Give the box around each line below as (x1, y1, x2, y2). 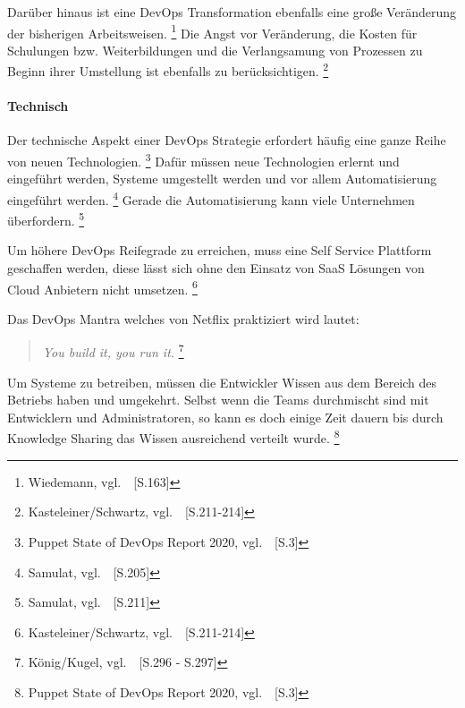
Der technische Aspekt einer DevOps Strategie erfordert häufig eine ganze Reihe (7, 131, 446, 149)
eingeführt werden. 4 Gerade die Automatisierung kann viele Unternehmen (7, 187, 415, 209)
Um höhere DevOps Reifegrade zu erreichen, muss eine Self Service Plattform (7, 241, 432, 260)
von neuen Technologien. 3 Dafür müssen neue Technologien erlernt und (7, 149, 400, 170)
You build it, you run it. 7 (42, 340, 184, 362)
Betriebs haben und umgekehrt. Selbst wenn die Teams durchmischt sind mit (7, 390, 429, 409)
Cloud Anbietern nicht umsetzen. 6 (7, 277, 198, 298)
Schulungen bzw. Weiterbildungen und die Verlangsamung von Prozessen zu (7, 40, 423, 59)
